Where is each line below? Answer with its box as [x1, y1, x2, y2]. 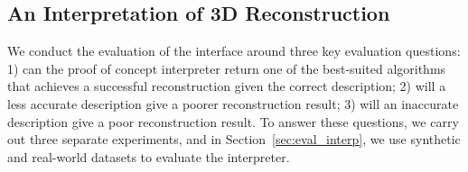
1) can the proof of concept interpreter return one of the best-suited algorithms [7, 59, 446, 77]
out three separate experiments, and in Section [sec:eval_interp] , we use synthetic [7, 130, 461, 149]
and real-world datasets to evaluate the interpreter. [7, 147, 290, 166]
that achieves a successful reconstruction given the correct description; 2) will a [7, 77, 446, 95]
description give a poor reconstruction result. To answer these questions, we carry [7, 112, 459, 131]
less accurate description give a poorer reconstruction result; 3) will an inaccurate [7, 94, 459, 113]
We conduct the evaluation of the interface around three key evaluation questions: [7, 41, 461, 60]
